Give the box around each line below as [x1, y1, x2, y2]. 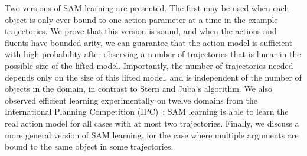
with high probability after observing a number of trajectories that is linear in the [5, 48, 301, 60]
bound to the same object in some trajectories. [5, 140, 174, 152]
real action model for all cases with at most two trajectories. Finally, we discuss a [5, 117, 299, 129]
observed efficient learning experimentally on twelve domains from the [5, 94, 258, 106]
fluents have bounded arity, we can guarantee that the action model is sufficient [5, 36, 293, 48]
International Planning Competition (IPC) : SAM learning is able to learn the [5, 105, 289, 118]
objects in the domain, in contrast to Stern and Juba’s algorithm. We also [5, 82, 272, 95]
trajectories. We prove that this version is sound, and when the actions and [5, 25, 277, 37]
